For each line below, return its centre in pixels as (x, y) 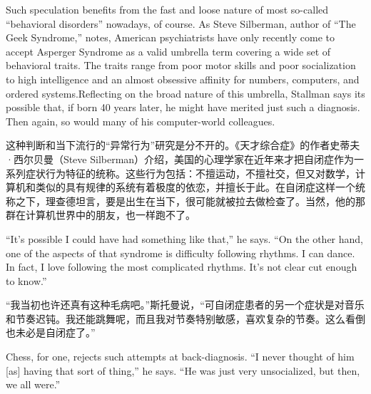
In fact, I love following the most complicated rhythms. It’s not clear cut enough (182, 267)
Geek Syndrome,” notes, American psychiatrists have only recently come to (170, 37)
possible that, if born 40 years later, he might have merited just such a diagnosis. (183, 107)
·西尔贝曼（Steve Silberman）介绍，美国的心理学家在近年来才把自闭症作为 (180, 159)
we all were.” (33, 384)
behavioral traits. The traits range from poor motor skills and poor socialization (181, 65)
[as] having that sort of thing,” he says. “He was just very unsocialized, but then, (183, 370)
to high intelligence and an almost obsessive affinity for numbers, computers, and (183, 79)
